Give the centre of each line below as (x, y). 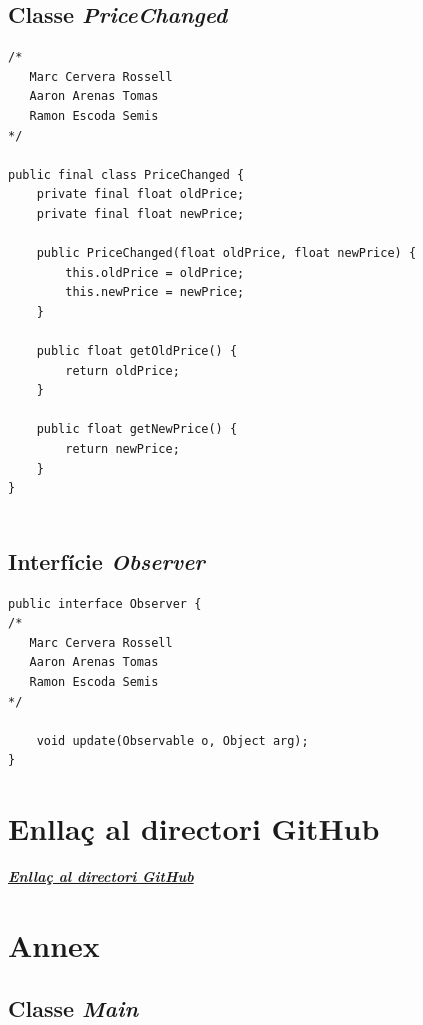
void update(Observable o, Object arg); (172, 740)
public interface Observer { (105, 603)
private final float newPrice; (140, 213)
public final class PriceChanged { (126, 174)
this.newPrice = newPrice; (155, 292)
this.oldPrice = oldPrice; (155, 272)
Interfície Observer (106, 560)
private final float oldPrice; (140, 194)
